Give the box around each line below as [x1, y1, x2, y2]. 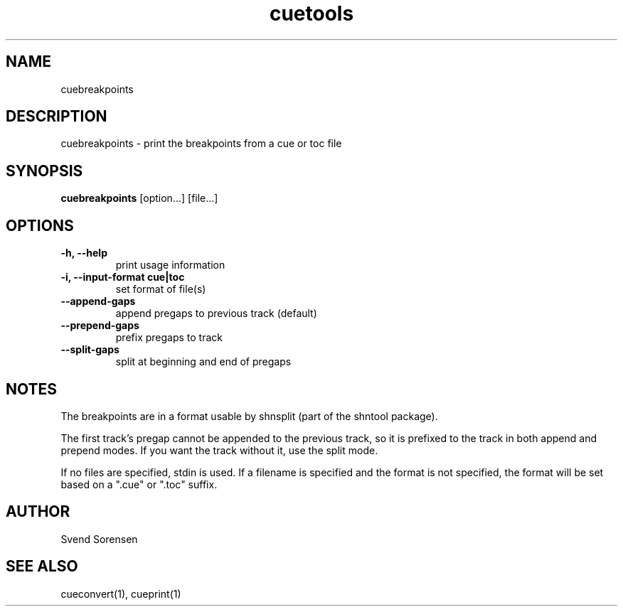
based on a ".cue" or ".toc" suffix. [60, 478, 218, 490]
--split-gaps [60, 343, 119, 356]
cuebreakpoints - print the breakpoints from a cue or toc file [60, 137, 342, 150]
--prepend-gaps [60, 319, 139, 332]
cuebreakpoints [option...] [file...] [60, 192, 218, 205]
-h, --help [60, 247, 107, 259]
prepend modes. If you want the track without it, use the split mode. [60, 444, 378, 456]
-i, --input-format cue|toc [60, 271, 185, 284]
